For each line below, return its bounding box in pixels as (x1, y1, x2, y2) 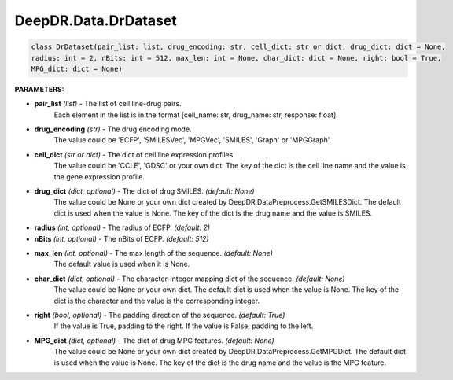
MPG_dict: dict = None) (31, 64, 123, 73)
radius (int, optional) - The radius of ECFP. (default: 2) (34, 223, 211, 232)
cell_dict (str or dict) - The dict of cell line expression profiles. (34, 149, 235, 159)
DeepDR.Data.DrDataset (14, 12, 177, 29)
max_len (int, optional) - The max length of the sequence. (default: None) (34, 248, 273, 257)
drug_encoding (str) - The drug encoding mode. (34, 124, 192, 134)
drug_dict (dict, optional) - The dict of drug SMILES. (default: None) (34, 186, 255, 196)
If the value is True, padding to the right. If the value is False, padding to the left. (53, 321, 314, 330)
